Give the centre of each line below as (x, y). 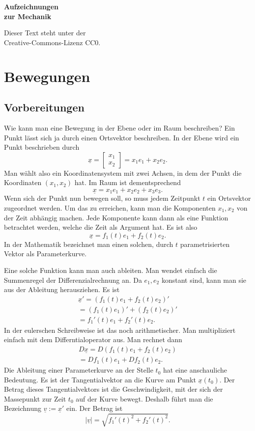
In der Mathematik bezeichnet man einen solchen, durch (89, 244)
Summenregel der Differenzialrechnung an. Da (73, 280)
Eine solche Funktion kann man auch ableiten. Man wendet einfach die (111, 270)
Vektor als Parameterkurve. (45, 254)
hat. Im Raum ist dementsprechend (127, 182)
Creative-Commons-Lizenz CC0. (52, 42)
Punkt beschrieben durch (42, 147)
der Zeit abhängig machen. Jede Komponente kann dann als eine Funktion (116, 217)
